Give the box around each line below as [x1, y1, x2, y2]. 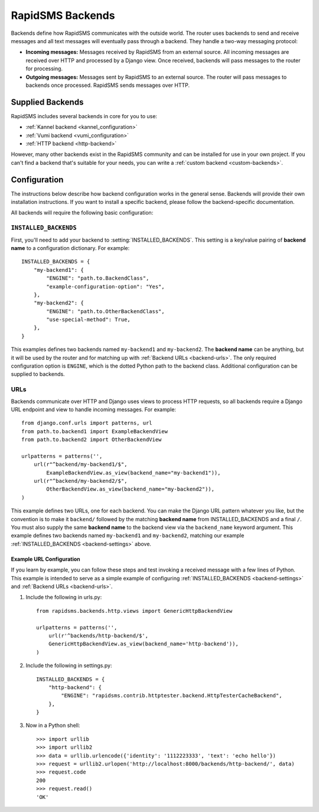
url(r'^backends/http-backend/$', [48, 632, 149, 639]
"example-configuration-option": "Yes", [46, 283, 165, 290]
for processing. [25, 65, 63, 72]
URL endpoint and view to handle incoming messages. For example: [11, 405, 177, 413]
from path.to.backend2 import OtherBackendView [21, 436, 162, 443]
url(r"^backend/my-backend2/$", [33, 478, 128, 485]
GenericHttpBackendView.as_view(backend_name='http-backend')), [48, 641, 239, 647]
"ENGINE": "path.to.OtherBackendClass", [46, 308, 165, 314]
